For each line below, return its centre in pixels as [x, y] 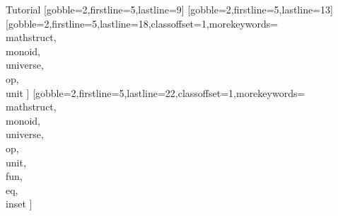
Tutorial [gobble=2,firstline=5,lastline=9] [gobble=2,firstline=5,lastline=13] [169, 9]
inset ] [19, 204]
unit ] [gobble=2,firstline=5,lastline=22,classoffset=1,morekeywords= [156, 92]
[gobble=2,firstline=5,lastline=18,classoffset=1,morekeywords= [142, 23]
